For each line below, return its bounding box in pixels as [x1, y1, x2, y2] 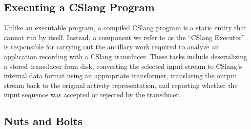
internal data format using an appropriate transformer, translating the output [4, 70, 237, 81]
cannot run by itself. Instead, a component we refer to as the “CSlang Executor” [4, 32, 245, 42]
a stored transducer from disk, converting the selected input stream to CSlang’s [4, 61, 242, 71]
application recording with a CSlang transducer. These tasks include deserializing [4, 51, 247, 61]
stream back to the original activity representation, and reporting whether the [4, 80, 238, 90]
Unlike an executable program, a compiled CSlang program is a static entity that [4, 22, 247, 33]
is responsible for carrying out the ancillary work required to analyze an [4, 42, 219, 52]
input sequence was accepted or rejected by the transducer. [4, 89, 181, 100]
